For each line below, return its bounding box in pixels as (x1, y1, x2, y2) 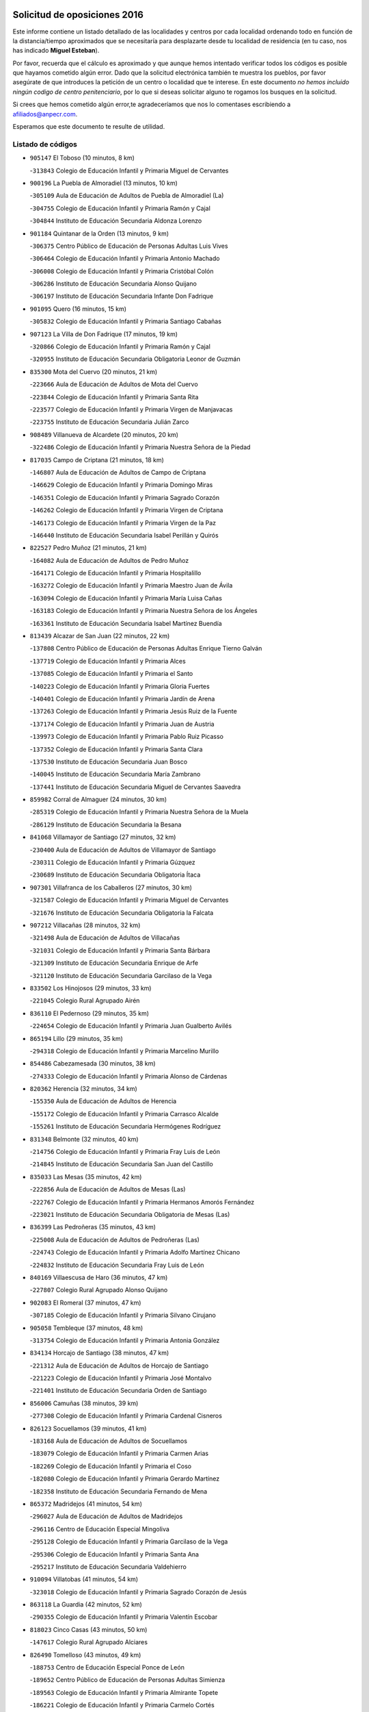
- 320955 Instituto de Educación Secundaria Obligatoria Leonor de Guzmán (29, 355, 241, 363)
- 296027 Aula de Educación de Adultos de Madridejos (29, 1512, 183, 1520)
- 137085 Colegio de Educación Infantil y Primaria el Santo (29, 670, 193, 678)
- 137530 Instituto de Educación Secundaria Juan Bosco (29, 757, 188, 766)
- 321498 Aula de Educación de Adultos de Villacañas (29, 933, 180, 942)
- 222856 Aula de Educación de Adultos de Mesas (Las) (29, 1185, 186, 1194)
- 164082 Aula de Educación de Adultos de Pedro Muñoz (29, 556, 189, 564)
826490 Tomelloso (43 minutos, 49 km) (29, 1650, 141, 1659)
